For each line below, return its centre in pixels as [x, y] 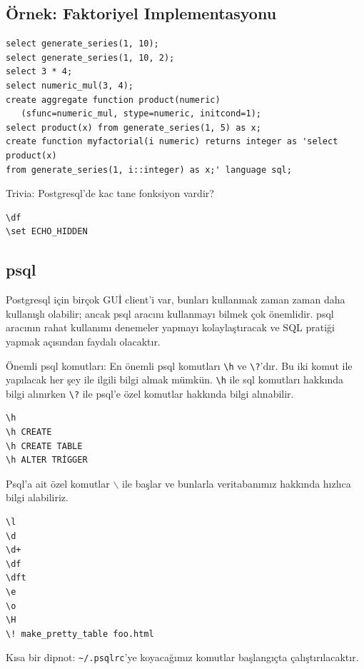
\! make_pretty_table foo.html [80, 634]
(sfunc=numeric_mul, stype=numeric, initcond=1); [141, 114]
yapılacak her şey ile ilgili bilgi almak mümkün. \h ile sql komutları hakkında [175, 379]
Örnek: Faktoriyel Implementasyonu [141, 13]
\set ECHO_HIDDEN [47, 232]
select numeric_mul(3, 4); [70, 85]
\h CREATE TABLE [44, 446]
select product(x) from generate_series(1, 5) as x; [133, 127]
